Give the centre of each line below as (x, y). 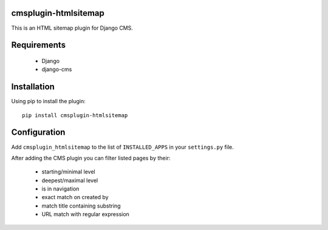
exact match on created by (75, 197)
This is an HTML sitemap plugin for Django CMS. (72, 28)
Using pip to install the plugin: (49, 101)
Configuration (38, 133)
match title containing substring (81, 206)
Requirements (39, 45)
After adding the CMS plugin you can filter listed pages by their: (91, 158)
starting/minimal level (68, 172)
